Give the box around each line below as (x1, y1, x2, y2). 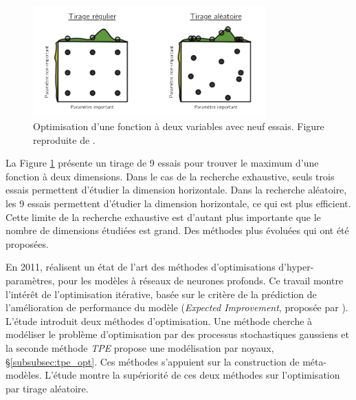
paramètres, (5, 273, 55, 287)
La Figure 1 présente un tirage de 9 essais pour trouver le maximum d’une (5, 156, 319, 170)
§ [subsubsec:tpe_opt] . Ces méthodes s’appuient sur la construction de (5, 354, 300, 368)
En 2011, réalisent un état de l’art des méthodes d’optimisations (5, 260, 276, 274)
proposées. (5, 236, 49, 251)
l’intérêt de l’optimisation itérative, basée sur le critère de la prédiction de (5, 286, 317, 301)
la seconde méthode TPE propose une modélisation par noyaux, (5, 340, 274, 355)
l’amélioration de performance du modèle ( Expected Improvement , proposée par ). (5, 300, 348, 315)
